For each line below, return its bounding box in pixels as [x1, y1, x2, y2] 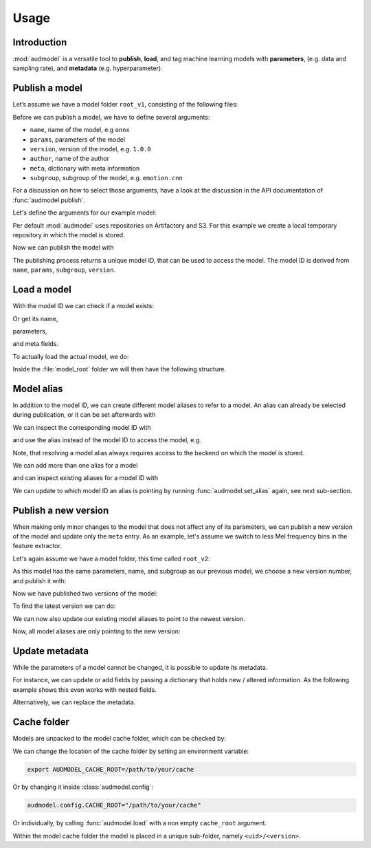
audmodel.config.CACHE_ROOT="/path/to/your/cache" [27, 801, 202, 809]
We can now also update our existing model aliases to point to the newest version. [12, 614, 245, 622]
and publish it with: [12, 576, 67, 585]
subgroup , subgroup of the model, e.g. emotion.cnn [30, 174, 183, 182]
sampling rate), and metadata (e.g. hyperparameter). [12, 64, 163, 72]
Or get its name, [12, 314, 58, 323]
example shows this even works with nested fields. [12, 685, 157, 694]
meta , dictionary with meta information [30, 164, 140, 172]
